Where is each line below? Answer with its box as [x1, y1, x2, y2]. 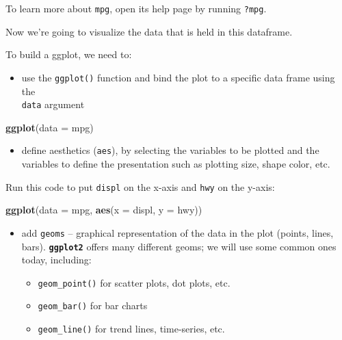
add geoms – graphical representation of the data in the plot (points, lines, [21, 225, 334, 239]
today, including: [21, 252, 92, 267]
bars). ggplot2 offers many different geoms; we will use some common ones [21, 239, 337, 253]
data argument [21, 97, 85, 112]
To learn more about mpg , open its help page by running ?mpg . [5, 1, 267, 15]
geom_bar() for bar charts [38, 298, 148, 313]
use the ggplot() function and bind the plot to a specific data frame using [21, 70, 335, 84]
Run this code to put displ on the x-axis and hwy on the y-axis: [5, 179, 275, 194]
